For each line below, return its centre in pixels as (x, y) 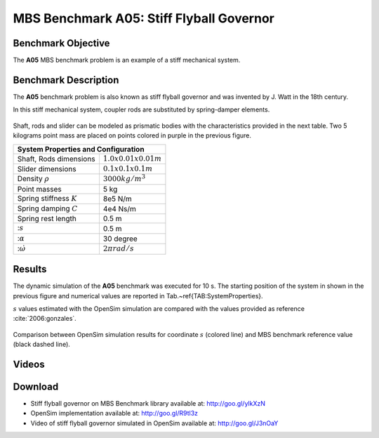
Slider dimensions (47, 169)
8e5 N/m (118, 199)
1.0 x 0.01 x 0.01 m (132, 158)
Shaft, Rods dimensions (56, 159)
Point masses (40, 189)
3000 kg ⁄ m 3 (124, 178)
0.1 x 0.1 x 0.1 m (128, 168)
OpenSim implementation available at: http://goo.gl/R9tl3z (114, 413)
